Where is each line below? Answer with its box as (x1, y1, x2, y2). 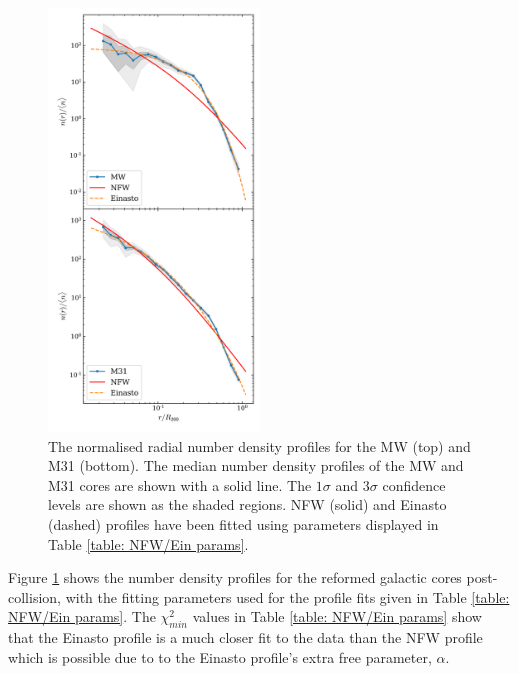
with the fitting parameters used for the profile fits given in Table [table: (65, 586, 510, 607)
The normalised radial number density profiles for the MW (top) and (48, 435, 471, 456)
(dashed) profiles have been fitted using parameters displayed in (48, 513, 439, 534)
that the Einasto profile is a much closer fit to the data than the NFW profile (8, 627, 483, 648)
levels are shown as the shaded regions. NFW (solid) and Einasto (48, 494, 447, 515)
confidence (382, 474, 446, 495)
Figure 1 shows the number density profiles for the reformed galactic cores (8, 567, 462, 588)
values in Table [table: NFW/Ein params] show (192, 606, 482, 627)
